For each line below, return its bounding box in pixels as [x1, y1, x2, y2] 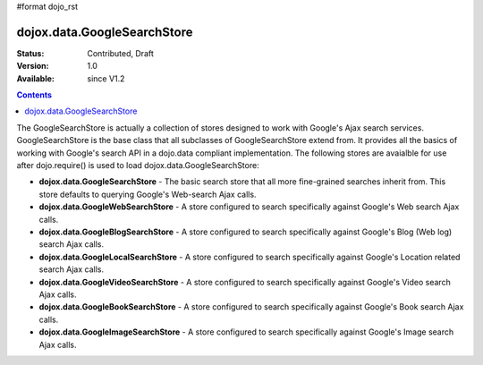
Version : [16, 61, 49, 72]
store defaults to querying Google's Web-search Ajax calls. [38, 189, 257, 199]
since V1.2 [87, 72, 125, 84]
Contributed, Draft [87, 47, 154, 58]
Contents [16, 89, 53, 100]
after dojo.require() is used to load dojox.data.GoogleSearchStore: [16, 160, 259, 171]
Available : [16, 72, 55, 84]
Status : [16, 47, 45, 58]
